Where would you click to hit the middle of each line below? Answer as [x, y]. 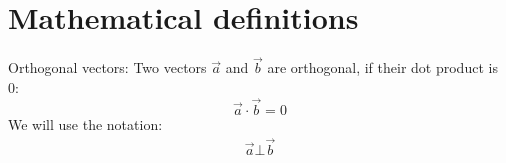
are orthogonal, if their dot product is [382, 67]
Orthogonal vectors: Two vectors [107, 67]
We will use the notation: [85, 123]
